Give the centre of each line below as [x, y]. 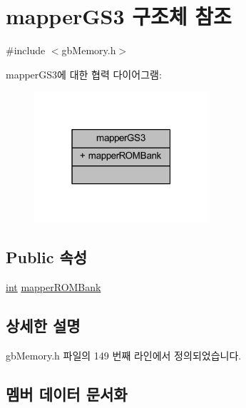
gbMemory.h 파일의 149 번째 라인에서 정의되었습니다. [124, 355]
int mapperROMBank [53, 287]
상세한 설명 [43, 326]
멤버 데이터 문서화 [67, 393]
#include [26, 50]
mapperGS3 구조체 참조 [119, 16]
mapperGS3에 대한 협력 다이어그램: [84, 74]
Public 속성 [47, 257]
